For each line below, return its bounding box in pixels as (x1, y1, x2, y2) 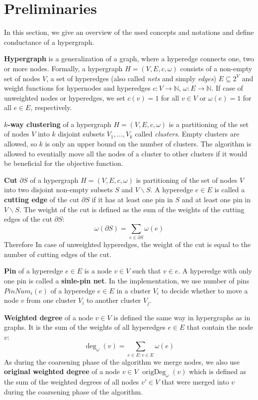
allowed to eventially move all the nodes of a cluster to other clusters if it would (4, 148, 248, 158)
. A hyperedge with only (178, 266, 252, 276)
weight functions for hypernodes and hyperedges (4, 83, 151, 93)
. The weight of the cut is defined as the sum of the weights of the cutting (19, 204, 245, 214)
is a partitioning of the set (169, 119, 249, 129)
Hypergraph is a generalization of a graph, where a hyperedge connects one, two (4, 53, 254, 64)
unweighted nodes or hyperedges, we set (4, 92, 125, 103)
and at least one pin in (181, 194, 251, 205)
